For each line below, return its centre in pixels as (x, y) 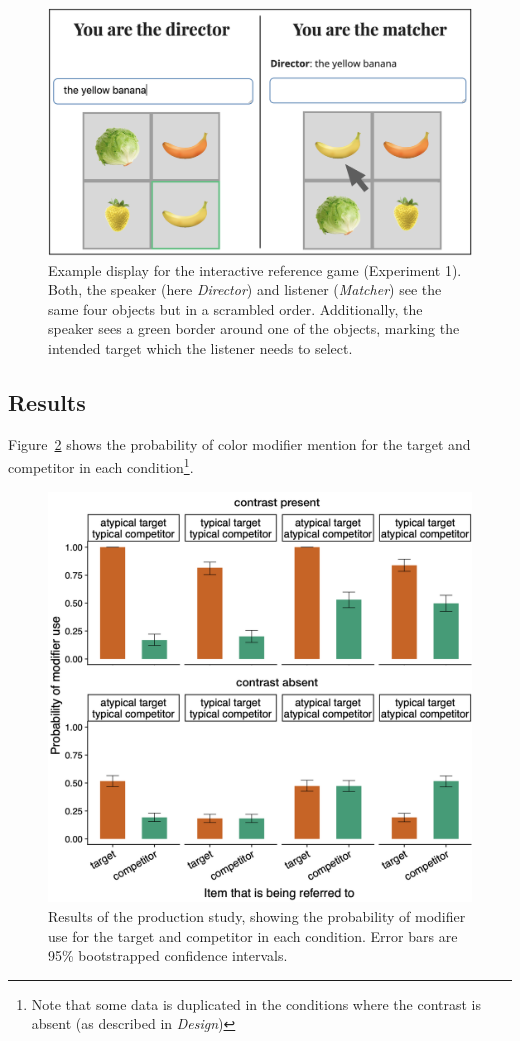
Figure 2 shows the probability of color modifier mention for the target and (239, 443)
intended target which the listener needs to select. (200, 347)
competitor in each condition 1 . (101, 466)
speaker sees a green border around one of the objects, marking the (254, 328)
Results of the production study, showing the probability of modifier (257, 915)
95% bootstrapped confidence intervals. (168, 955)
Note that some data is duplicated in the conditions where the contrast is (256, 1003)
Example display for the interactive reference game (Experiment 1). (255, 269)
